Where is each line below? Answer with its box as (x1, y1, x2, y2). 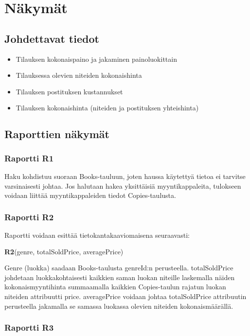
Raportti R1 (4, 152, 54, 164)
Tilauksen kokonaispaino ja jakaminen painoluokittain (16, 53, 177, 64)
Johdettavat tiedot (4, 31, 99, 46)
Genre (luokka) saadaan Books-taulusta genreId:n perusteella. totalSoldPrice (4, 263, 233, 273)
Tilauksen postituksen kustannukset (16, 86, 123, 96)
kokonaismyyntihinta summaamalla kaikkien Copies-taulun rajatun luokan (4, 282, 226, 292)
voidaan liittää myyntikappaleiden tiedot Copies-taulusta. (4, 190, 176, 200)
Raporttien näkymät (4, 126, 109, 141)
